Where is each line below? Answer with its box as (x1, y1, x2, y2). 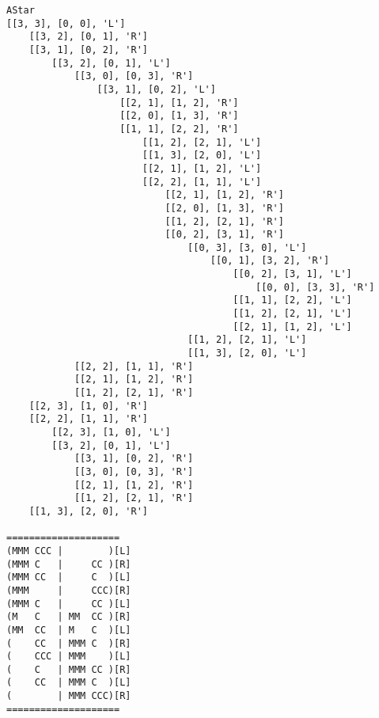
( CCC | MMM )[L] (6, 651, 131, 663)
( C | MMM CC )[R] (6, 663, 131, 675)
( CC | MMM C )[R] (6, 637, 131, 649)
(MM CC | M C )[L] (6, 624, 131, 636)
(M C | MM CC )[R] (6, 611, 131, 623)
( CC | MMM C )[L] (6, 677, 131, 689)
